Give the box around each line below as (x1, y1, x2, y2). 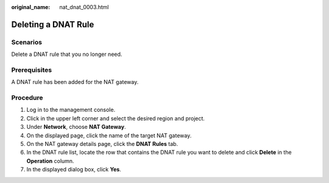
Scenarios (11, 38, 43, 46)
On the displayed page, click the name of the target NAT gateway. (26, 131, 192, 139)
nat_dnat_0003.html (59, 4, 109, 10)
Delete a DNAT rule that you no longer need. (11, 50, 122, 58)
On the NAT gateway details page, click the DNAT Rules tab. (26, 140, 179, 147)
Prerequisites (11, 66, 52, 74)
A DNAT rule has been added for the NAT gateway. (11, 78, 139, 86)
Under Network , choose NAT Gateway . (26, 123, 126, 131)
